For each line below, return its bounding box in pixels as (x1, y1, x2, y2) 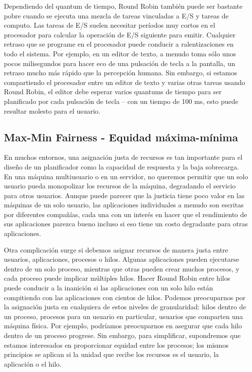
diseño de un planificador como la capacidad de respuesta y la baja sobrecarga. (4, 161, 239, 171)
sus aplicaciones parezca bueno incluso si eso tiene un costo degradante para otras (4, 219, 248, 229)
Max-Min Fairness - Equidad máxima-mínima (4, 129, 238, 144)
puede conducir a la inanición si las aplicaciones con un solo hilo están (4, 283, 213, 293)
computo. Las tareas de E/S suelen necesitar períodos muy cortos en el (4, 20, 216, 30)
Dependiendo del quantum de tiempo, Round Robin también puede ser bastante (4, 1, 243, 11)
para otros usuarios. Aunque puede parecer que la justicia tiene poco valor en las (4, 190, 245, 200)
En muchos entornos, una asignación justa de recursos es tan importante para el (4, 152, 243, 162)
